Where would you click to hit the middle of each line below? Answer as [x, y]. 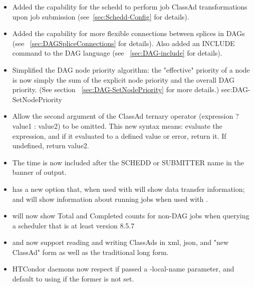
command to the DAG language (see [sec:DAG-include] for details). [117, 53]
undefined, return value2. [51, 146]
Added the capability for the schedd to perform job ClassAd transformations [130, 7]
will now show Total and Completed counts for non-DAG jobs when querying [131, 216]
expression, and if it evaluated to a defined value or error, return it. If [119, 135]
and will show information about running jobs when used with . [110, 199]
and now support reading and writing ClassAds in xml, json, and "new [120, 242]
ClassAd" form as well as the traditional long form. [90, 252]
